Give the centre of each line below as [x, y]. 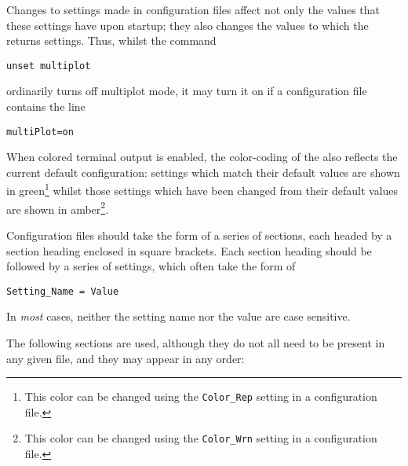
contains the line [46, 106]
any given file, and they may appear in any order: [126, 358]
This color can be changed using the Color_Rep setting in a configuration [201, 396]
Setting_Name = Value [63, 291]
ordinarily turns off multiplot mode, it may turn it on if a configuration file [187, 91]
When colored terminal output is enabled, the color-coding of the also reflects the [202, 157]
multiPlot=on [40, 132]
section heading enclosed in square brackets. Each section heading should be [189, 250]
